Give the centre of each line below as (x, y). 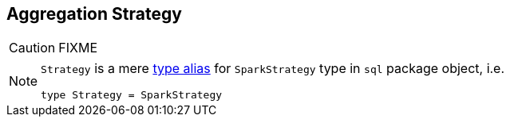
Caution (32, 48)
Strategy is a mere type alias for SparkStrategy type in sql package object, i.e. (273, 69)
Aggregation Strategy (94, 14)
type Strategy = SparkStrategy (132, 95)
